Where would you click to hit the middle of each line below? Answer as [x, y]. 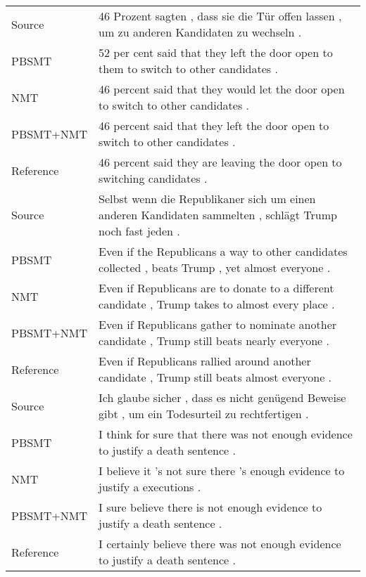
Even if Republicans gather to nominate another [218, 324]
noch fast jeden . [139, 231]
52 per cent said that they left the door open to [216, 52]
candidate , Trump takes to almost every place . [217, 304]
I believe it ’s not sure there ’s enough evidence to [222, 471]
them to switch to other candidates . [188, 69]
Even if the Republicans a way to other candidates [223, 251]
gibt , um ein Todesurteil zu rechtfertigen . [204, 414]
